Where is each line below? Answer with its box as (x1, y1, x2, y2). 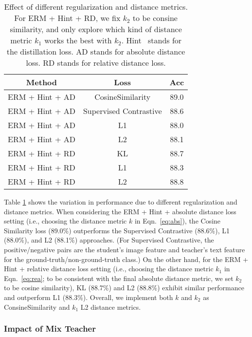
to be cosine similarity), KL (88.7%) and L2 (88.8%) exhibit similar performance (4, 282, 244, 293)
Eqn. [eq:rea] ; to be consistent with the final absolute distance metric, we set (4, 273, 234, 283)
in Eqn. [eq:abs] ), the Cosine (134, 216, 221, 226)
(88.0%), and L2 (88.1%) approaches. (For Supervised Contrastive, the (4, 235, 214, 245)
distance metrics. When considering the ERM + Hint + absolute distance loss (4, 206, 236, 216)
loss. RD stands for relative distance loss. (26, 57, 166, 68)
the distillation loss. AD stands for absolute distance (6, 46, 185, 57)
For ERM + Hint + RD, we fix (14, 12, 121, 23)
